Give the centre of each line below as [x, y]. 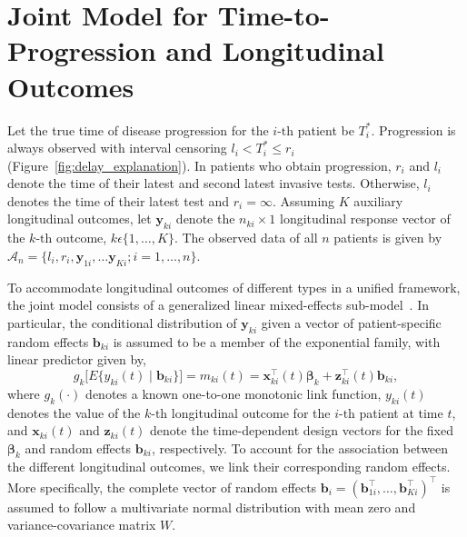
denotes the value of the [74, 412]
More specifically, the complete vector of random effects [162, 487]
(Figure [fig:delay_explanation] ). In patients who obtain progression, [199, 165]
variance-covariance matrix [82, 525]
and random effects [78, 447]
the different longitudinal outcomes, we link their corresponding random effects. [229, 467]
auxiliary [378, 200]
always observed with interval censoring [117, 148]
